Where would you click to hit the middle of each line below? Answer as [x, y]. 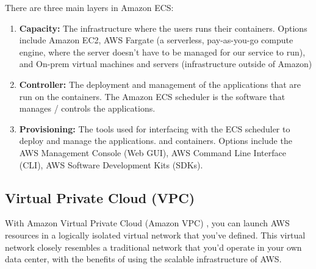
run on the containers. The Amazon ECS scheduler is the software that [152, 96]
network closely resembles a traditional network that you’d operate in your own [153, 247]
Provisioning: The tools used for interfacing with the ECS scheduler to [155, 128]
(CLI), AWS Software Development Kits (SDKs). [111, 164]
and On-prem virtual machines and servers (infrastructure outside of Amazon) [166, 64]
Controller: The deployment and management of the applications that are [160, 84]
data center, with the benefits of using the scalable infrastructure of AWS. [143, 259]
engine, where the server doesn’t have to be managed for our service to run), [162, 52]
